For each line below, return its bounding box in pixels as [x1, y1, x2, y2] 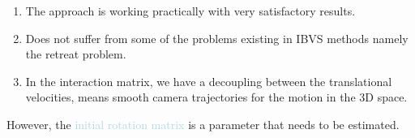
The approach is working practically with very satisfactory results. [25, 2, 356, 19]
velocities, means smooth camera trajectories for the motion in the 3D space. [25, 88, 408, 106]
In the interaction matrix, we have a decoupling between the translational [25, 72, 392, 89]
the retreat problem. [25, 45, 126, 63]
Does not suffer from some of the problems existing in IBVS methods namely [25, 29, 409, 46]
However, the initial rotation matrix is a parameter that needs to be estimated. [6, 115, 400, 132]
